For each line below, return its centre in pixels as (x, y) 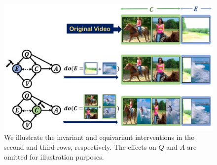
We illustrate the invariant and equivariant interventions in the (99, 137)
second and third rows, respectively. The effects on (80, 147)
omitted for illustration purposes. (54, 156)
